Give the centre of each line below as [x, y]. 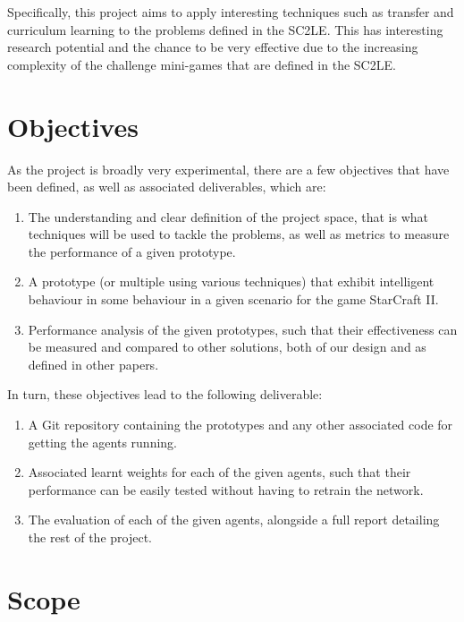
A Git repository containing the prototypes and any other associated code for [240, 425]
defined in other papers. [93, 364]
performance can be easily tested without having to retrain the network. [226, 489]
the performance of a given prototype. [132, 251]
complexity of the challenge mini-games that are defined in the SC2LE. [202, 64]
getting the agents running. [102, 442]
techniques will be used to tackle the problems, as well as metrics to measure [239, 234]
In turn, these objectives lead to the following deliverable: [165, 394]
